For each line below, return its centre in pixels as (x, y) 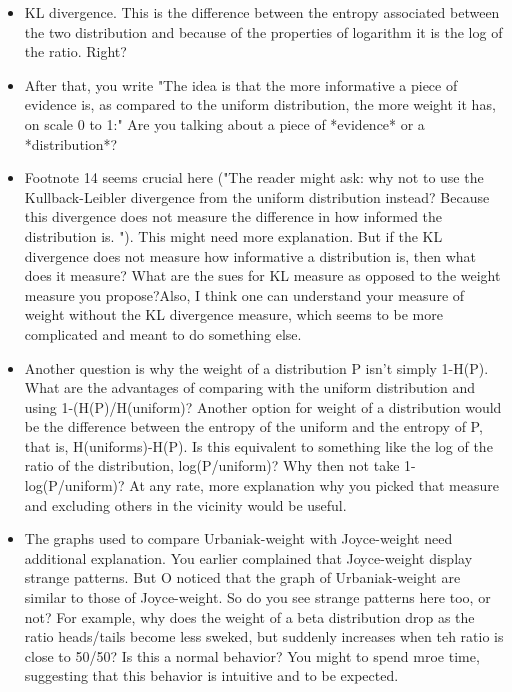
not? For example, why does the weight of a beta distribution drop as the (249, 616)
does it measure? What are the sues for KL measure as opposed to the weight (262, 275)
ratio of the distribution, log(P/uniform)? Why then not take (212, 465)
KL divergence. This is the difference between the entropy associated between (262, 12)
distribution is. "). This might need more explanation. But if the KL (233, 235)
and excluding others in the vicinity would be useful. (185, 504)
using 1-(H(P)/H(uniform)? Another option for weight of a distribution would (263, 406)
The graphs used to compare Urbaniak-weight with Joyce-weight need (238, 538)
